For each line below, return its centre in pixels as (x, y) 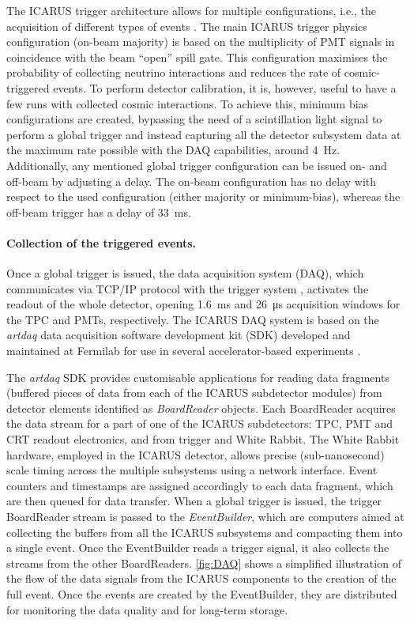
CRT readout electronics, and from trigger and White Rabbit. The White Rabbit (203, 439)
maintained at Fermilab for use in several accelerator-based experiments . (184, 351)
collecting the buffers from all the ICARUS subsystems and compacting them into (205, 532)
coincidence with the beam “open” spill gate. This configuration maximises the (197, 57)
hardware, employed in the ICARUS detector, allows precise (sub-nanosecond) (196, 454)
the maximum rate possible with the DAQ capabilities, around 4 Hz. (173, 150)
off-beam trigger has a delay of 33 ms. (99, 211)
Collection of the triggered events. (102, 242)
